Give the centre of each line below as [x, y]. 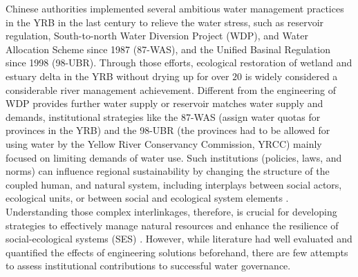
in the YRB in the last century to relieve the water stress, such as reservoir [165, 22]
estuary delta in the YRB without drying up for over [117, 76]
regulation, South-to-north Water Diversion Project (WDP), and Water [157, 36]
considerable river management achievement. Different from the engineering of [171, 89]
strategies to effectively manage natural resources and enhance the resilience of [172, 225]
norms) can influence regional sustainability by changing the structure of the [168, 171]
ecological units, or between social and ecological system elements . [147, 198]
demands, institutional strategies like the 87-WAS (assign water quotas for [163, 116]
